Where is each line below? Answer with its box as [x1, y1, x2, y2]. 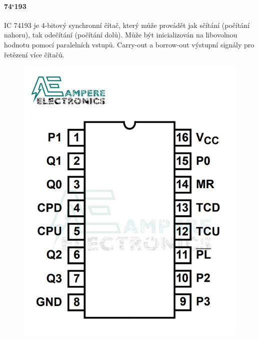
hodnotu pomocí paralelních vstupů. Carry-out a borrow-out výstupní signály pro [4, 39, 254, 49]
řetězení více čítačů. [4, 49, 64, 59]
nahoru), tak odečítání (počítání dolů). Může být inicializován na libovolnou [4, 29, 237, 40]
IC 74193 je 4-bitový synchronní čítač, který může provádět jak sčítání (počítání [4, 19, 250, 30]
